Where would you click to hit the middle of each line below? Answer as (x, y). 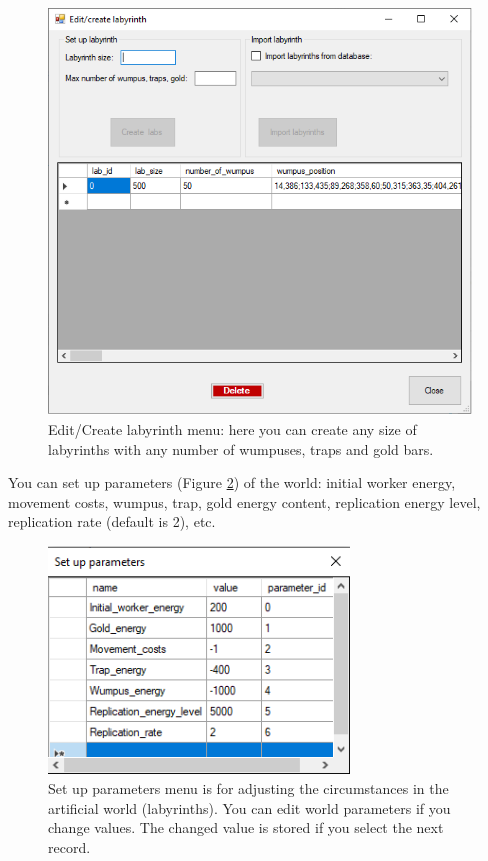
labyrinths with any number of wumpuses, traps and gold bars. (241, 448)
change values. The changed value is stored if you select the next (246, 827)
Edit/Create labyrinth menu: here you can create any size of (232, 429)
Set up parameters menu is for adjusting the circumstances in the (248, 788)
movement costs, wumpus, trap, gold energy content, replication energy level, (244, 501)
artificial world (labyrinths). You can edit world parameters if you (249, 807)
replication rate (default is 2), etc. (112, 521)
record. (69, 846)
